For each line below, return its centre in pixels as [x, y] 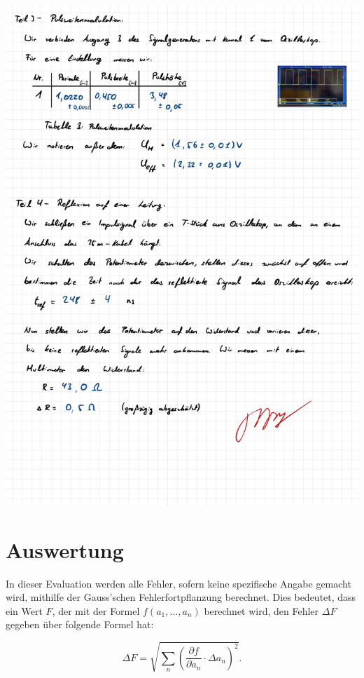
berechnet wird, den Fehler [261, 610]
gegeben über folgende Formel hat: [80, 624]
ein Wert [24, 610]
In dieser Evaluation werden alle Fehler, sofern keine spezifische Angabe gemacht [178, 583]
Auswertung [65, 549]
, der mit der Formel [96, 610]
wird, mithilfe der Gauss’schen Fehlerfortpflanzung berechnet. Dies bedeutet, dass [181, 597]
